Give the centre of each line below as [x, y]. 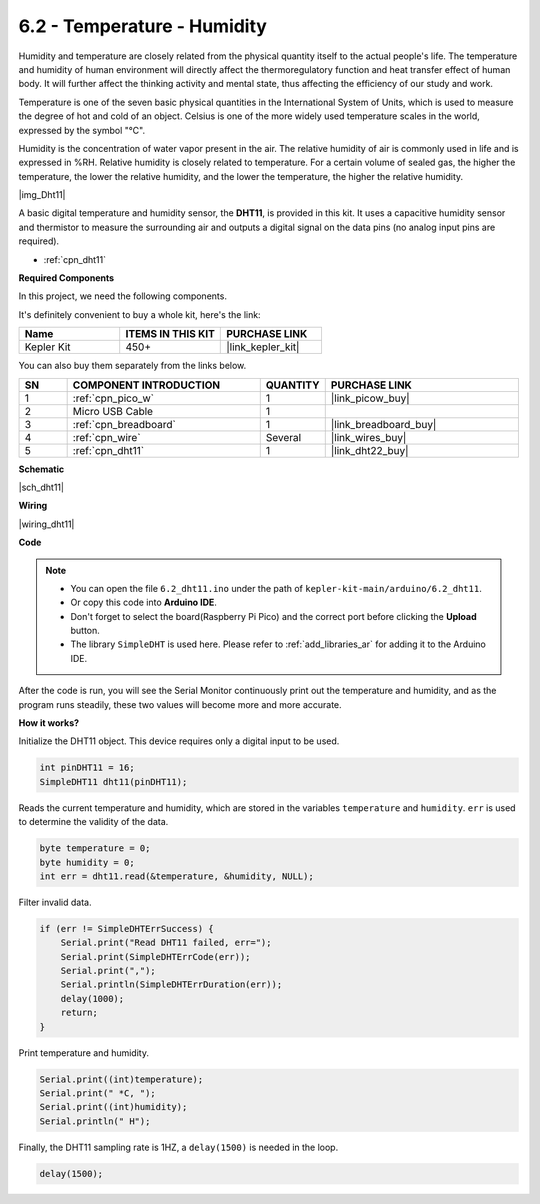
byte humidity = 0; [87, 862]
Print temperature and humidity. [84, 1052]
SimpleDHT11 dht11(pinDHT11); [113, 781]
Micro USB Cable [113, 411]
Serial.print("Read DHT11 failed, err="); [166, 943]
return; [79, 1013]
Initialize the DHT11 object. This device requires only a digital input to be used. [179, 741]
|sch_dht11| [41, 487]
